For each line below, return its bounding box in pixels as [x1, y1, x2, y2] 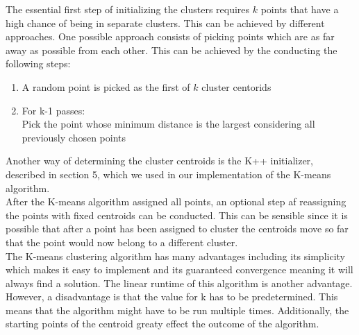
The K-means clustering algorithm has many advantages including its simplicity [6, 248, 345, 263]
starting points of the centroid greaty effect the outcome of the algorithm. [6, 316, 319, 331]
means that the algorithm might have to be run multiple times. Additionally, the [6, 302, 349, 317]
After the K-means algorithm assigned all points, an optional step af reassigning [6, 194, 347, 209]
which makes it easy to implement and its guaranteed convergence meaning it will [6, 262, 353, 277]
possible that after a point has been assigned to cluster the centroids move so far [6, 221, 349, 236]
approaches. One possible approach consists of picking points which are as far [6, 29, 335, 44]
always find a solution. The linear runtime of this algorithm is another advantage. [6, 275, 353, 290]
